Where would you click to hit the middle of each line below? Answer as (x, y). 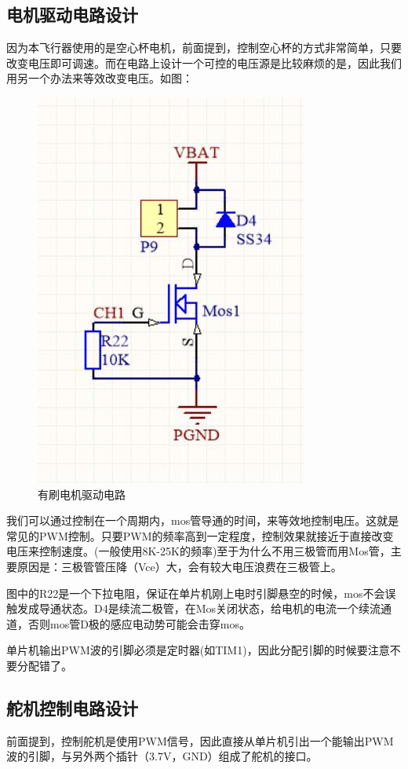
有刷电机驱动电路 (82, 494)
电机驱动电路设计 (72, 15)
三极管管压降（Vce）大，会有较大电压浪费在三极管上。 (201, 566)
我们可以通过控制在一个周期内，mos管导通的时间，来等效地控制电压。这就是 (203, 520)
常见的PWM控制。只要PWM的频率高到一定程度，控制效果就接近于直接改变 (200, 535)
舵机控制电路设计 (72, 707)
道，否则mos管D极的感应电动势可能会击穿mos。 (129, 623)
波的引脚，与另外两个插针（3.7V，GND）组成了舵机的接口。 (162, 756)
